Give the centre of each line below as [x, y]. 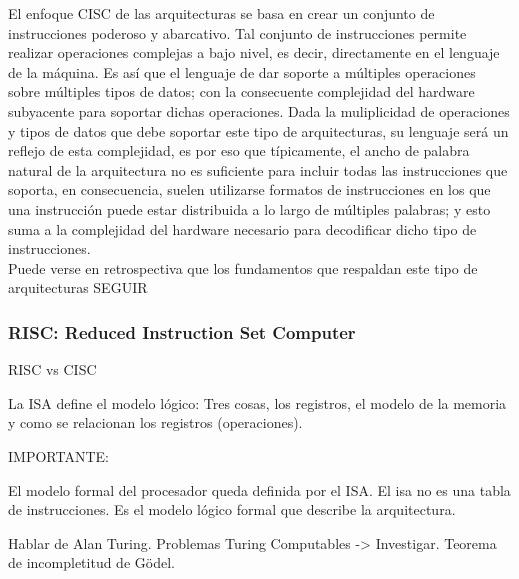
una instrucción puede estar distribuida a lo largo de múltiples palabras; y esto [249, 208]
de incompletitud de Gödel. [91, 562]
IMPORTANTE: [58, 455]
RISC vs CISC [52, 369]
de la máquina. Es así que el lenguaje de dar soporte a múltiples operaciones [242, 71]
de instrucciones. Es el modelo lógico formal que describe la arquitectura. [232, 509]
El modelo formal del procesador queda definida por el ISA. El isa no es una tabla [259, 489]
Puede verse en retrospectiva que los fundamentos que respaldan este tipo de [243, 267]
